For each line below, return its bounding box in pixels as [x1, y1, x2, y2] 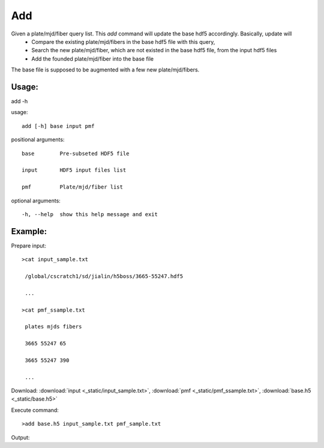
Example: [11, 226, 47, 237]
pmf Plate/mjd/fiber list [22, 184, 123, 190]
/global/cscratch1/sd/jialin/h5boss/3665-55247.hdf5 [25, 273, 183, 279]
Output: [11, 434, 30, 441]
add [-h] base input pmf [22, 123, 95, 129]
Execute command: [11, 406, 59, 414]
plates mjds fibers [25, 323, 82, 330]
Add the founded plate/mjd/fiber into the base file [31, 55, 154, 62]
